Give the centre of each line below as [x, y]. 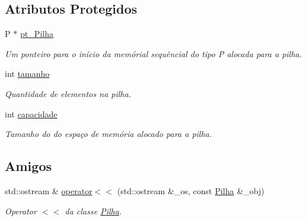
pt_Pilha [37, 34]
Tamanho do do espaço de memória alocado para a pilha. [108, 134]
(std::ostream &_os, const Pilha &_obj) [191, 190]
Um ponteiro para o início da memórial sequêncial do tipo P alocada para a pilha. [154, 53]
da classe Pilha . [93, 211]
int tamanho [27, 74]
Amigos [28, 166]
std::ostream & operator [49, 190]
